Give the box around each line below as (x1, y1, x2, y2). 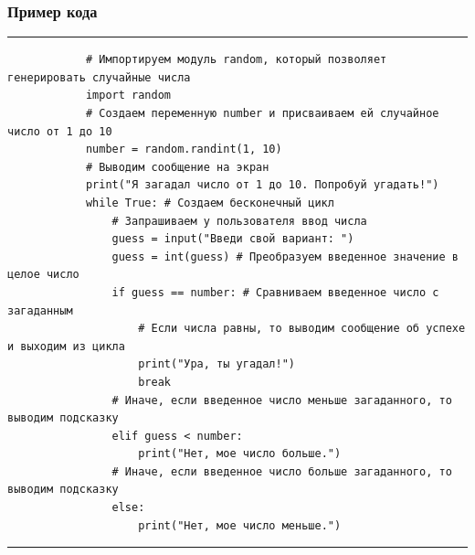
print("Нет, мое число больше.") (138, 447, 342, 461)
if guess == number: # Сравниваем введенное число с (111, 285, 439, 299)
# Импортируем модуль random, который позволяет (85, 53, 387, 67)
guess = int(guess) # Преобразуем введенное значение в (111, 250, 459, 263)
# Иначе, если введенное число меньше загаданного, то (111, 393, 452, 407)
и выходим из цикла (7, 339, 125, 353)
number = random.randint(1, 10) (85, 143, 282, 156)
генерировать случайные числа (7, 70, 191, 84)
